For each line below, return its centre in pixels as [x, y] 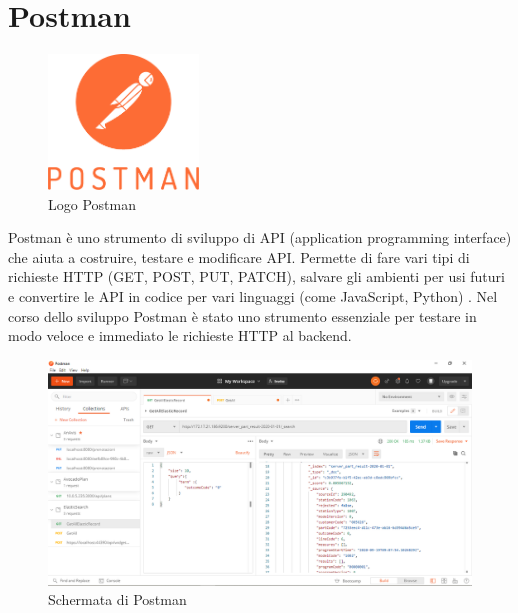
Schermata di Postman [117, 599]
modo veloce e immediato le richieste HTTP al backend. [180, 335]
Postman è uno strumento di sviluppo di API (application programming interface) [260, 237]
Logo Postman [92, 203]
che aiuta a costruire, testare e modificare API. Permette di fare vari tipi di [239, 256]
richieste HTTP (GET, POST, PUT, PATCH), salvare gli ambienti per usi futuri [256, 276]
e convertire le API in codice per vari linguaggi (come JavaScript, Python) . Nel [253, 296]
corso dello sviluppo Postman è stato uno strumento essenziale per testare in [242, 315]
